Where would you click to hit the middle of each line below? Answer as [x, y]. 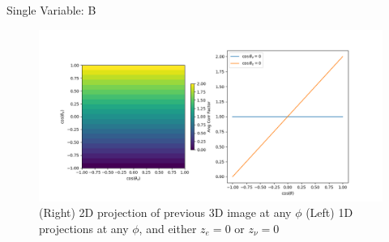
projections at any [84, 228]
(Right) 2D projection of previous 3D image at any [165, 212]
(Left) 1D [329, 212]
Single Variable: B [51, 10]
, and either [168, 228]
